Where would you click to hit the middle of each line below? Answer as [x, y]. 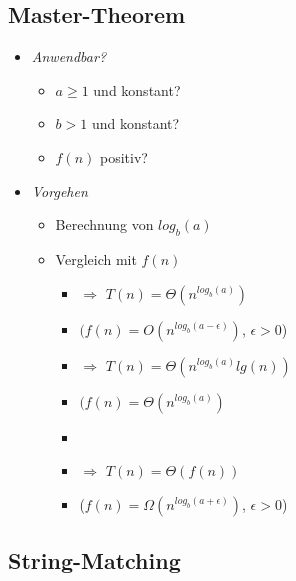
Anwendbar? [69, 56]
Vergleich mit [96, 258]
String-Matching [94, 560]
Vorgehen [59, 190]
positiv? [124, 156]
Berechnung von [104, 224]
